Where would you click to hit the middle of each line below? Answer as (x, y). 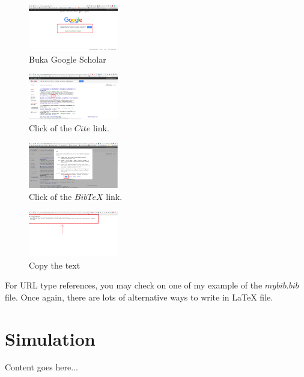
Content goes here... (41, 367)
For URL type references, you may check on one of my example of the (134, 285)
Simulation (50, 338)
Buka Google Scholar (68, 59)
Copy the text (55, 265)
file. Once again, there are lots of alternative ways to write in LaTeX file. (139, 297)
